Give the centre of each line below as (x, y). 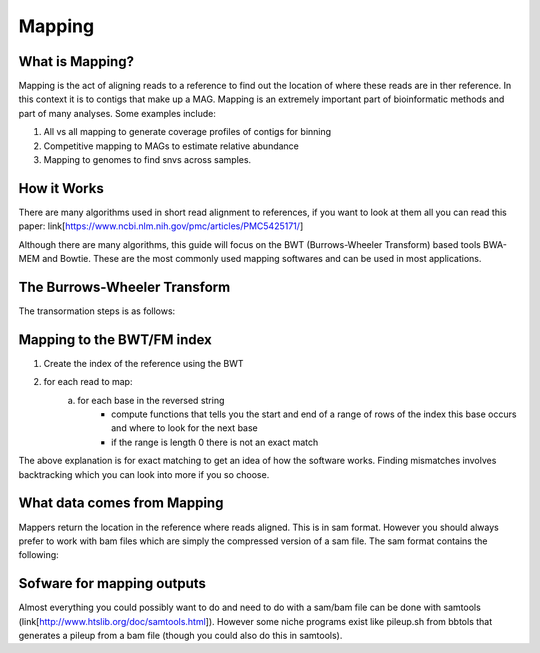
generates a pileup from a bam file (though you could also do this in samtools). (180, 636)
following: (38, 555)
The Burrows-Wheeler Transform (124, 286)
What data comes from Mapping (121, 503)
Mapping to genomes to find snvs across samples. (147, 160)
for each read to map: (88, 382)
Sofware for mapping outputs (112, 583)
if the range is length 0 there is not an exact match (215, 442)
